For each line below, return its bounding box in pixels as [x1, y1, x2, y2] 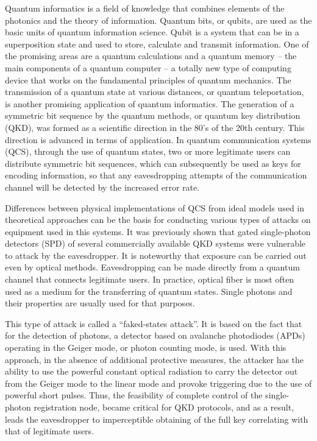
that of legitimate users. [5, 425, 94, 437]
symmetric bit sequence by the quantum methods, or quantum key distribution [5, 109, 301, 122]
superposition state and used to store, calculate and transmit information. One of [5, 37, 309, 50]
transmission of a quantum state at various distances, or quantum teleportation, [5, 85, 304, 98]
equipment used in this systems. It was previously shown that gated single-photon [5, 225, 311, 238]
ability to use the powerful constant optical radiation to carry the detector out [5, 365, 298, 378]
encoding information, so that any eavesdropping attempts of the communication [5, 169, 307, 182]
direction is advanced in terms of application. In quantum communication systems [5, 133, 312, 146]
